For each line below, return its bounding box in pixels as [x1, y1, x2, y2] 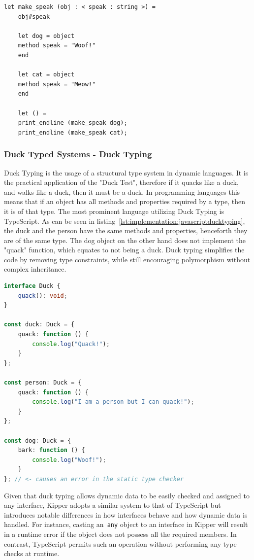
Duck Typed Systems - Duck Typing [4, 148, 152, 160]
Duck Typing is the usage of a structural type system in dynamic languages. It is [4, 167, 249, 177]
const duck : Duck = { [4, 321, 75, 328]
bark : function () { [18, 447, 85, 454]
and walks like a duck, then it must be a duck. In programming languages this [4, 186, 240, 197]
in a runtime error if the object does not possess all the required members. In [4, 528, 237, 539]
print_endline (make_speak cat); [18, 129, 127, 136]
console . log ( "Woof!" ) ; [32, 456, 106, 463]
